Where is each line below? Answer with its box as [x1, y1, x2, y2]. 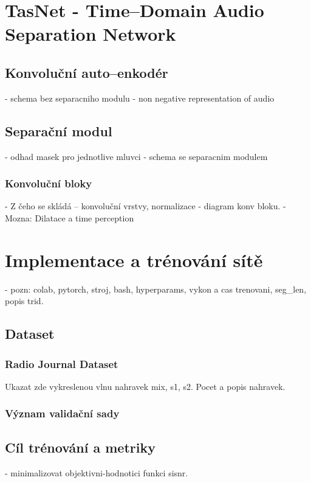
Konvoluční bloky [5, 176, 92, 191]
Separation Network [5, 21, 176, 46]
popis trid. [5, 294, 44, 307]
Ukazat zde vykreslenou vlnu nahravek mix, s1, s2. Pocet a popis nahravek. [5, 380, 285, 392]
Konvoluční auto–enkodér [5, 63, 168, 82]
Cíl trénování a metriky [5, 437, 155, 456]
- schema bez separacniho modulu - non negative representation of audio [5, 91, 275, 104]
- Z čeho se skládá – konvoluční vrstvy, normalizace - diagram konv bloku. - [5, 200, 286, 212]
